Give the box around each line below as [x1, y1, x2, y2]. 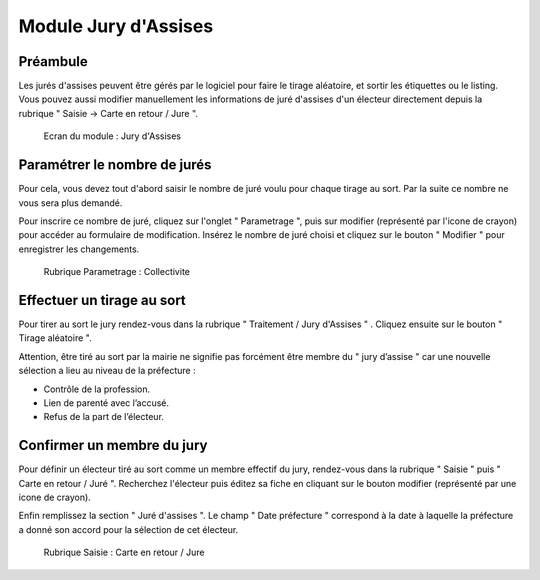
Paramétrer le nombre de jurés [18, 156, 212, 174]
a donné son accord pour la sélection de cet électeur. [18, 523, 239, 535]
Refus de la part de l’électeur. [43, 411, 165, 423]
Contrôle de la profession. [43, 383, 151, 395]
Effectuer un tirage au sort [18, 291, 187, 309]
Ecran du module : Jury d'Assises [43, 130, 182, 142]
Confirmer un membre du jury [18, 437, 208, 454]
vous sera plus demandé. [18, 196, 123, 209]
